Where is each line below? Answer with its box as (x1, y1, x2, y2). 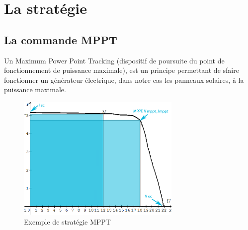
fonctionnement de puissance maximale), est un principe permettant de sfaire (4, 65, 239, 75)
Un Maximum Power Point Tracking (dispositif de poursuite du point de (4, 55, 225, 65)
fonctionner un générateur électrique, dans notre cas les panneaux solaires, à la (4, 74, 244, 85)
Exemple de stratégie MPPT (24, 216, 111, 227)
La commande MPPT (4, 32, 117, 47)
